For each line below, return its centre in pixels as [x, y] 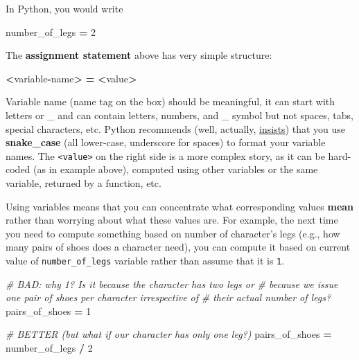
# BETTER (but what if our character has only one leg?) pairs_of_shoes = [169, 334]
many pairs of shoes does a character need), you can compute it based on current [178, 247]
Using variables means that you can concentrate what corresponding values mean [180, 206]
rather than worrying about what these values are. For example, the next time [172, 220]
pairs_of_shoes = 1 [49, 310]
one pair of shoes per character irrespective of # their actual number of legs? [168, 297]
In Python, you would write [64, 8]
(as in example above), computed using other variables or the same [176, 169]
